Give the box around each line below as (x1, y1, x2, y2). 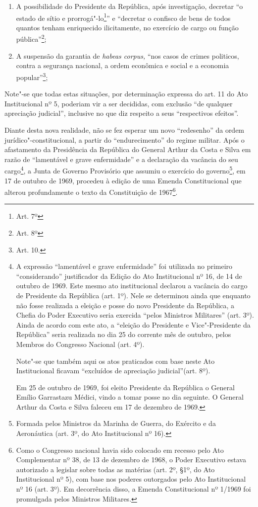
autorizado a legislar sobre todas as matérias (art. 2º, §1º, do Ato (16, 464, 215, 474)
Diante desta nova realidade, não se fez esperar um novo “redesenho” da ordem (4, 124, 245, 135)
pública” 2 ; (16, 32, 47, 44)
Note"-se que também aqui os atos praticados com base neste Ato (16, 355, 215, 366)
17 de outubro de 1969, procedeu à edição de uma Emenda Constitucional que (4, 175, 242, 185)
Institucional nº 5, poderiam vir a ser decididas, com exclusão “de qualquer (4, 98, 233, 108)
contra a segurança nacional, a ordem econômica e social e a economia (16, 60, 229, 71)
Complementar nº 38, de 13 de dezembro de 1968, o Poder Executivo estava (16, 454, 246, 465)
